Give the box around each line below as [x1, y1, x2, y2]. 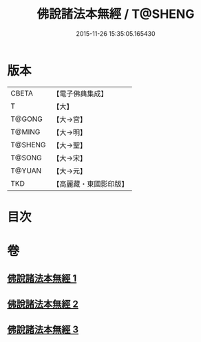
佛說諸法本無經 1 [7, 272, 77, 284]
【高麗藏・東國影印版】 [52, 179, 129, 189]
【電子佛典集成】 [52, 89, 108, 98]
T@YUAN [10, 166, 42, 175]
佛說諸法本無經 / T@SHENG [36, 6, 195, 22]
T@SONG [10, 153, 43, 162]
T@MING [10, 127, 41, 136]
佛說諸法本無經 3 [7, 324, 79, 336]
